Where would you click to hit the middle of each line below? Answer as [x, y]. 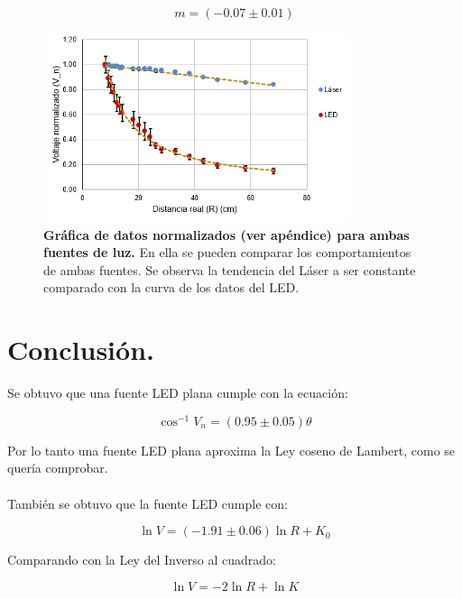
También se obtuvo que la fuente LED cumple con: [148, 503]
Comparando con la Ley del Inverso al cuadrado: [142, 560]
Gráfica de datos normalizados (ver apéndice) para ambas [226, 234]
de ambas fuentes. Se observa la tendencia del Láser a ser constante [230, 269]
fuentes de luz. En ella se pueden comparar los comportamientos [227, 252]
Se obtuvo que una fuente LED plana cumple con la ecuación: [178, 393]
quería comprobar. [58, 468]
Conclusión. [81, 350]
